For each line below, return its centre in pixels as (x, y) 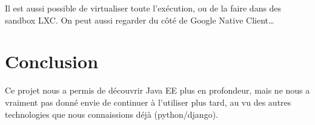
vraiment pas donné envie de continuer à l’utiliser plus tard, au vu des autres (148, 102)
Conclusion (52, 61)
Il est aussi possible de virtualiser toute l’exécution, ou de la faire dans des (143, 8)
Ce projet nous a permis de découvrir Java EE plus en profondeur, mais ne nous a (157, 90)
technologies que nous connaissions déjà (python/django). (111, 114)
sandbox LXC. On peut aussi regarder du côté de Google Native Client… (140, 20)
